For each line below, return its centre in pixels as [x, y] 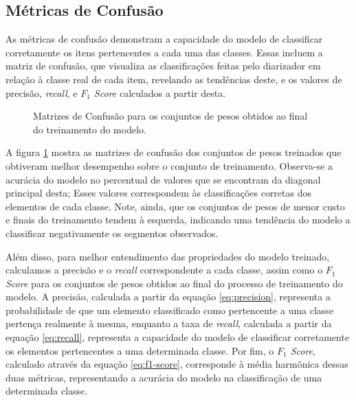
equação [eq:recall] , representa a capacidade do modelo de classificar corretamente [178, 337]
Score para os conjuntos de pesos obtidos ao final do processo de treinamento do [174, 283]
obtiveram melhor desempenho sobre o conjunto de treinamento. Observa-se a [169, 165]
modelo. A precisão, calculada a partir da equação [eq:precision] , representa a [168, 297]
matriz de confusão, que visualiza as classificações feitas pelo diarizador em [163, 66]
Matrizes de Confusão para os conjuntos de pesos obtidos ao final [170, 116]
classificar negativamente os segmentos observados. [112, 233]
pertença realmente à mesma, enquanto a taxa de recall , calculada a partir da [169, 323]
